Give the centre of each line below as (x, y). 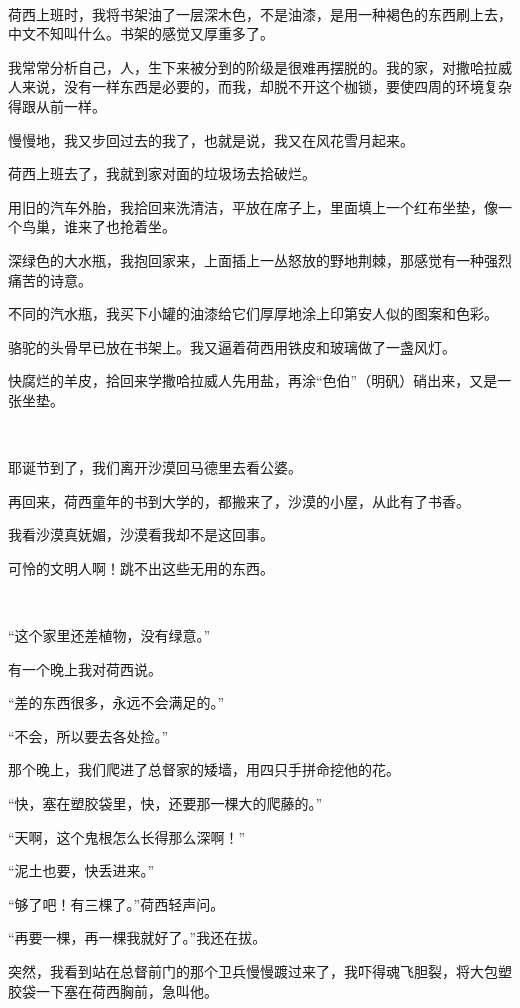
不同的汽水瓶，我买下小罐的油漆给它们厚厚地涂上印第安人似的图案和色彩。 (253, 313)
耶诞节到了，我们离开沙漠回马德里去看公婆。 (155, 467)
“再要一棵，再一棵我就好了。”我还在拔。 (137, 937)
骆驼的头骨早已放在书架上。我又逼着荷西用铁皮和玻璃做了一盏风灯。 (232, 346)
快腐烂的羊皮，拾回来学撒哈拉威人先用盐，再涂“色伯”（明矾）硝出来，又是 (253, 380)
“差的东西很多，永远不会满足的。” (116, 702)
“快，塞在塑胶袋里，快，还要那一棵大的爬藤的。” (165, 803)
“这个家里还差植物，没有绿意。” (109, 635)
